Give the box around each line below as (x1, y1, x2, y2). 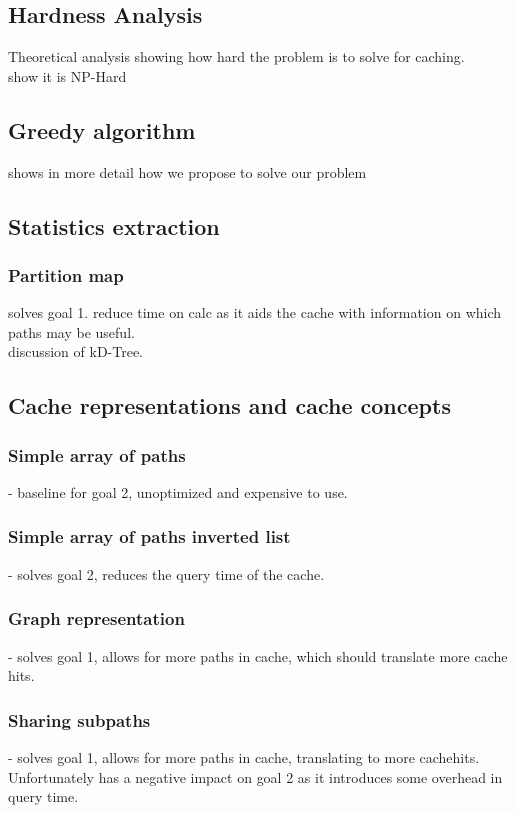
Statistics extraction (8, 210, 220, 241)
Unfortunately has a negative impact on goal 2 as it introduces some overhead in (8, 766, 503, 787)
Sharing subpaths (8, 707, 151, 732)
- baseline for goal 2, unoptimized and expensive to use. (8, 481, 348, 502)
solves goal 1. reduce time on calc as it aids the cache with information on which (8, 302, 502, 323)
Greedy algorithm (8, 114, 196, 145)
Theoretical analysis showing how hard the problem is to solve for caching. (8, 46, 465, 67)
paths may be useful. (8, 321, 135, 342)
